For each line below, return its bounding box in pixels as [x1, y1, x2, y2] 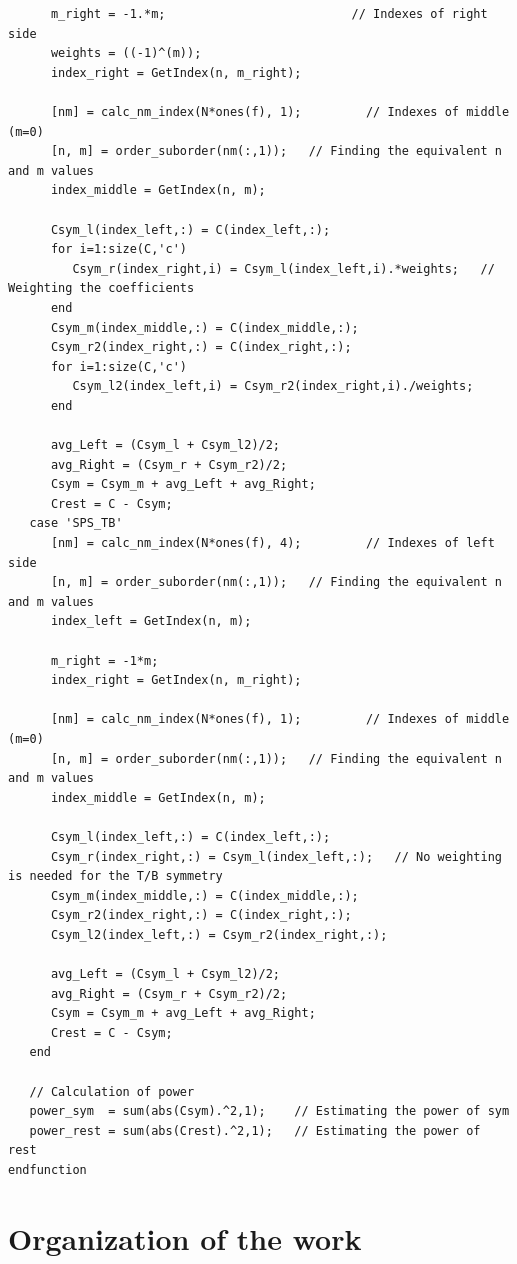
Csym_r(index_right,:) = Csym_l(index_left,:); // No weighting [50, 849, 502, 864]
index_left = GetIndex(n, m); [50, 614, 252, 629]
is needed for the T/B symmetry [8, 869, 223, 884]
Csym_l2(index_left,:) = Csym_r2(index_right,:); [50, 927, 388, 942]
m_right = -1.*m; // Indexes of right [50, 7, 488, 21]
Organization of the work [8, 1217, 362, 1258]
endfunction [8, 1163, 87, 1178]
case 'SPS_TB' [29, 516, 123, 531]
